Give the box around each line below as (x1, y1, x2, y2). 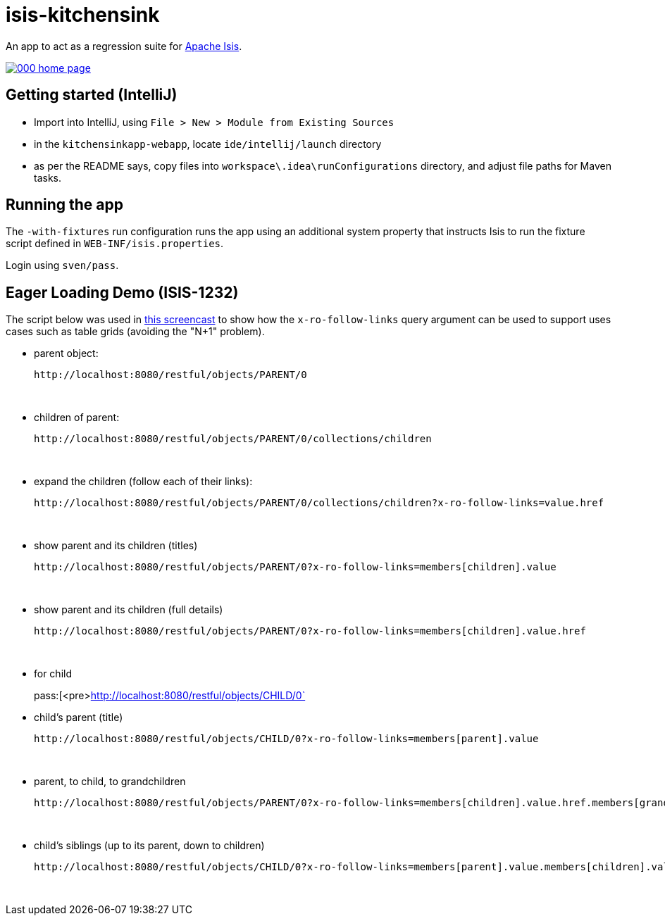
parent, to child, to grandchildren (34, 775, 186, 788)
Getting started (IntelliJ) (6, 86, 178, 104)
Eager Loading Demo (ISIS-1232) (6, 283, 239, 301)
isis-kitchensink (6, 3, 160, 27)
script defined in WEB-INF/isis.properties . (6, 237, 224, 250)
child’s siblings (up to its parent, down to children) (34, 839, 265, 852)
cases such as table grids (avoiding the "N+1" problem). (6, 325, 265, 338)
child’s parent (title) (34, 711, 123, 724)
